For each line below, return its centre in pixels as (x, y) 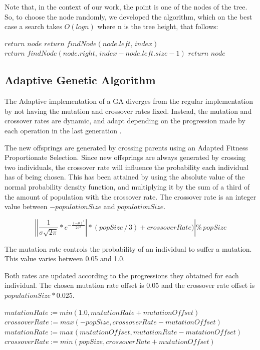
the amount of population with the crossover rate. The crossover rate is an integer (131, 196)
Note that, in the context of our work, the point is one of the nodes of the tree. (126, 7)
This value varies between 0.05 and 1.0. (65, 258)
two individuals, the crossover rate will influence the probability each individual (127, 167)
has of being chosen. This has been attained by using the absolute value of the (125, 177)
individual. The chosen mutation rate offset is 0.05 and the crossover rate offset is (130, 285)
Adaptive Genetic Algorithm (80, 80)
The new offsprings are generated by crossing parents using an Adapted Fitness (126, 147)
